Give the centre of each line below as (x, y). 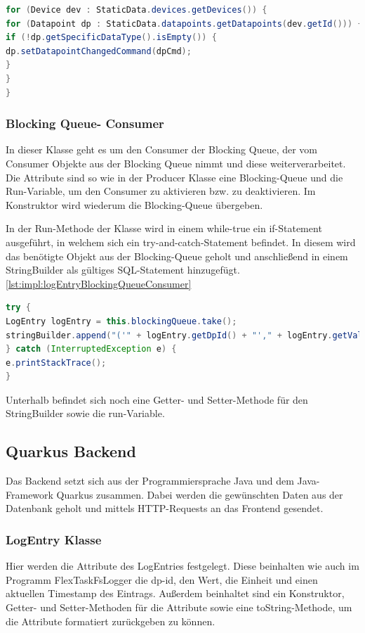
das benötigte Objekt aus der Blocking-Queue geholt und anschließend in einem (177, 256)
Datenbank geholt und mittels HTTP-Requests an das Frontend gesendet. (165, 508)
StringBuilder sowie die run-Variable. (85, 413)
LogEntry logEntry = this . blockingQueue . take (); (121, 321)
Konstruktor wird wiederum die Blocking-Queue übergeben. (134, 204)
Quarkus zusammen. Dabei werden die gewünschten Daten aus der (200, 494)
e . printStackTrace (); (56, 363)
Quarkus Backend (71, 451)
